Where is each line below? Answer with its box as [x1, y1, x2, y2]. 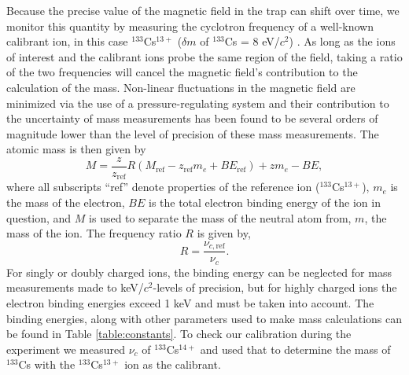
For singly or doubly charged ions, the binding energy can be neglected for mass [6, 263, 392, 280]
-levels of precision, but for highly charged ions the [153, 279, 397, 296]
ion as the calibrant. [124, 356, 221, 373]
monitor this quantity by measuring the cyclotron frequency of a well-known [6, 17, 374, 34]
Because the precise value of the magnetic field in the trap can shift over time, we [6, 2, 400, 18]
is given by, [197, 225, 251, 241]
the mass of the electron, [6, 194, 125, 211]
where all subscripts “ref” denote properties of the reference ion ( [6, 178, 320, 195]
